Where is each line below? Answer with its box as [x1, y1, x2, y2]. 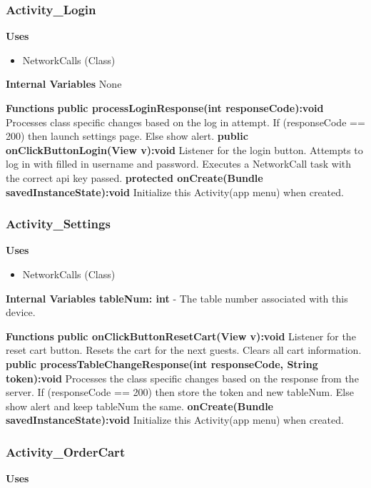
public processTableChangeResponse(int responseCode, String [6, 356, 318, 371]
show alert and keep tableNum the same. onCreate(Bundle [6, 398, 273, 413]
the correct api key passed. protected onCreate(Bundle [6, 170, 263, 185]
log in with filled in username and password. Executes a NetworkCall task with [6, 156, 352, 171]
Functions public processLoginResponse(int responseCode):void [6, 101, 324, 115]
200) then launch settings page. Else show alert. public [6, 128, 248, 143]
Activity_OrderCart [6, 442, 126, 460]
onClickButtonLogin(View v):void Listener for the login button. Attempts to [6, 142, 363, 157]
